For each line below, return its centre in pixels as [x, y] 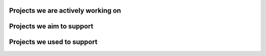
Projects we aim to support [51, 26]
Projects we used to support [53, 42]
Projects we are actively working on [65, 11]
